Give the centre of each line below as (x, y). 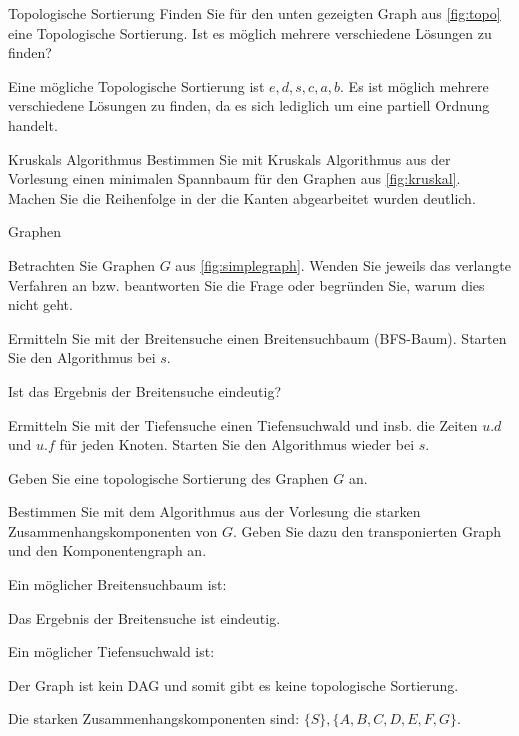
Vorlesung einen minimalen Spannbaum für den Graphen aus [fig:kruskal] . (234, 178)
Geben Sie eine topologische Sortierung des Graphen (168, 477)
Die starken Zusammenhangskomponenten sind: (154, 718)
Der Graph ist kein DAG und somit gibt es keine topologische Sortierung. (233, 684)
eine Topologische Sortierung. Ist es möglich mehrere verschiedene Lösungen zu (250, 32)
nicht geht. (40, 304)
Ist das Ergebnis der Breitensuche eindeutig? (145, 390)
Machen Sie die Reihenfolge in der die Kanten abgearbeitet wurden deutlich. (242, 197)
